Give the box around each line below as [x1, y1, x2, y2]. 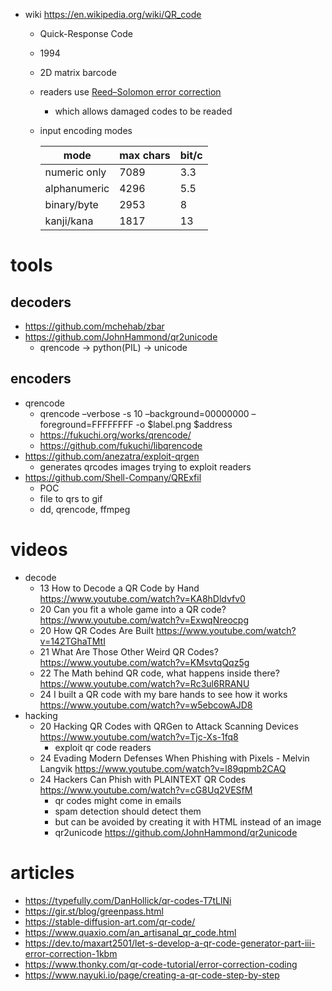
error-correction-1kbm [24, 947, 118, 959]
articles [10, 861, 75, 884]
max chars [119, 149, 171, 162]
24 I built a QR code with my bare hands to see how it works [39, 688, 288, 700]
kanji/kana [44, 214, 94, 228]
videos [10, 539, 68, 561]
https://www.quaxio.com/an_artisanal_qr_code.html [24, 926, 237, 938]
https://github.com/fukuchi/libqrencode [39, 439, 203, 451]
